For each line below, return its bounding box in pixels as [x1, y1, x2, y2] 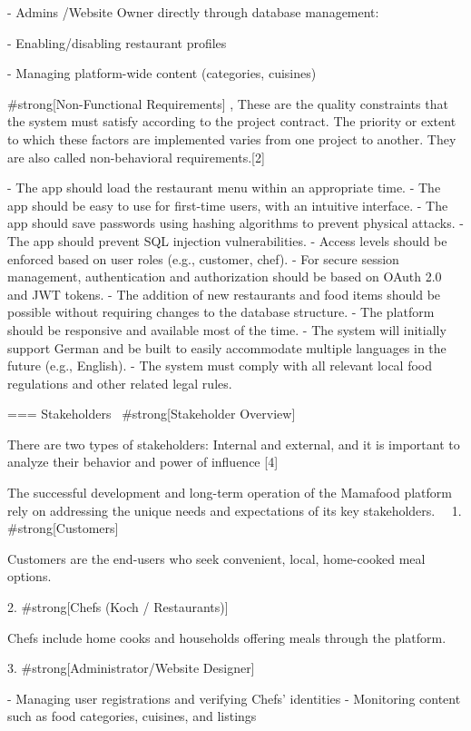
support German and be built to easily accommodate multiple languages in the [7, 338, 446, 357]
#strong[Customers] [7, 519, 119, 538]
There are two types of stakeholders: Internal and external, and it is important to [7, 434, 460, 453]
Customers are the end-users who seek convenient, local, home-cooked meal [7, 548, 426, 568]
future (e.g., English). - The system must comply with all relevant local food [7, 356, 433, 375]
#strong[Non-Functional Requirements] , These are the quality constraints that [7, 94, 448, 113]
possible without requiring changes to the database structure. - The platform [7, 302, 435, 321]
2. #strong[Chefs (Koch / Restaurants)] [7, 598, 229, 617]
